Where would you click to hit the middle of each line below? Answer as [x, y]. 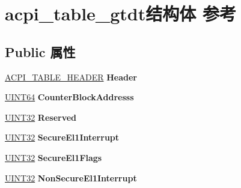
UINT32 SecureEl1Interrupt [62, 137]
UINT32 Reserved [41, 117]
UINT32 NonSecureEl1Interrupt [71, 177]
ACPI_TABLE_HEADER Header [71, 77]
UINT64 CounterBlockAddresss [69, 97]
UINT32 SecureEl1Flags [53, 157]
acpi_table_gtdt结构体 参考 [120, 14]
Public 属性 [40, 51]
